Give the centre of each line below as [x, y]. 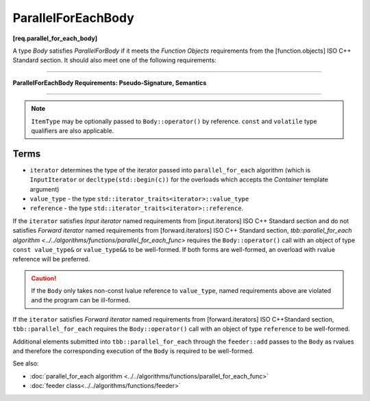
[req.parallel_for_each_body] [55, 38]
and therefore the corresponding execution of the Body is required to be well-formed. [133, 351]
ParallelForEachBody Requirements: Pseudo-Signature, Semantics [110, 83]
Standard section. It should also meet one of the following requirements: [114, 60]
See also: [26, 363]
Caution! [44, 278]
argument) [45, 189]
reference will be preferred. [51, 259]
